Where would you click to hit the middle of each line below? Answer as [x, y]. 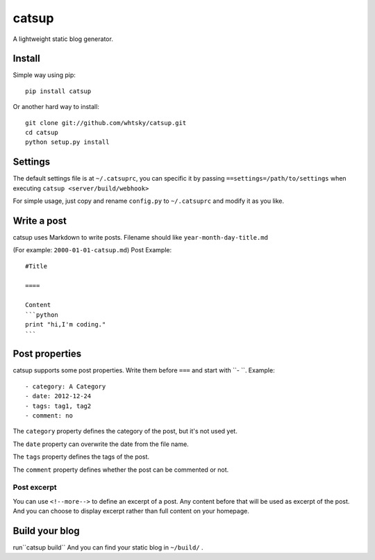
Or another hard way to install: [56, 107]
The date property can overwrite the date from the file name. [101, 444]
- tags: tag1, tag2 [58, 406]
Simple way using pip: [44, 75]
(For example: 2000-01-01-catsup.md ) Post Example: [92, 250]
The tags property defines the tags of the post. [81, 457]
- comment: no [49, 415]
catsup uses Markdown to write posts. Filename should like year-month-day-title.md [141, 237]
